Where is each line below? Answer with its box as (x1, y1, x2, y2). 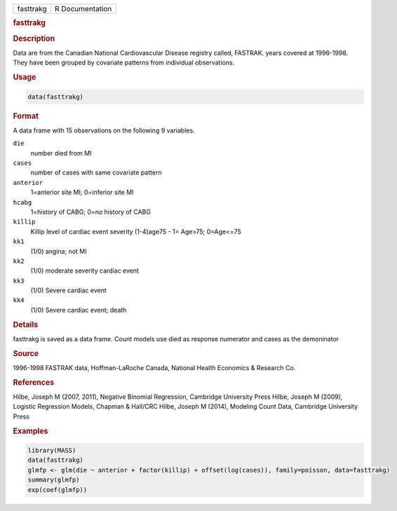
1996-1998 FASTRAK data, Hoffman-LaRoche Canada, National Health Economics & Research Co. (13, 363, 296, 372)
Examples (13, 426, 48, 436)
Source (13, 348, 39, 358)
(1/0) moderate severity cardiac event (30, 266, 140, 275)
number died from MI (30, 149, 92, 157)
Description (13, 34, 55, 43)
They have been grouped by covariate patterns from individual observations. (13, 58, 235, 67)
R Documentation (55, 4, 112, 13)
